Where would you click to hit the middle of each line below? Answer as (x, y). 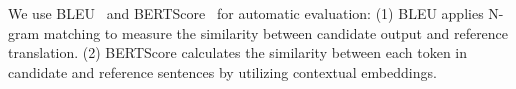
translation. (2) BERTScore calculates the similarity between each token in (238, 52)
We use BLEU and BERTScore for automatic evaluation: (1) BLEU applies (246, 13)
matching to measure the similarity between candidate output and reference (276, 32)
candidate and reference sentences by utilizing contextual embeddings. (222, 71)
